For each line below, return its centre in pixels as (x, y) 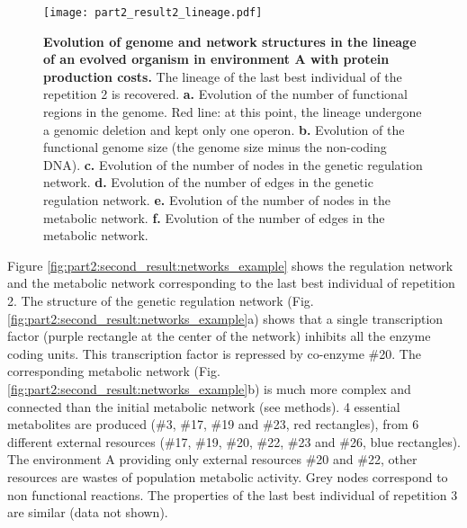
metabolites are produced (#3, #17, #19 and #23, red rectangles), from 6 (213, 424)
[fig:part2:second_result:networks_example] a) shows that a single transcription (225, 318)
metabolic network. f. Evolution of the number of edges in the (214, 217)
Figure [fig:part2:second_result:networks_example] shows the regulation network (230, 265)
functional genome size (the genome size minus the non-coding (215, 147)
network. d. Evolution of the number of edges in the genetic (208, 182)
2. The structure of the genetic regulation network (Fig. (161, 300)
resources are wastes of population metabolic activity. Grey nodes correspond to (228, 476)
